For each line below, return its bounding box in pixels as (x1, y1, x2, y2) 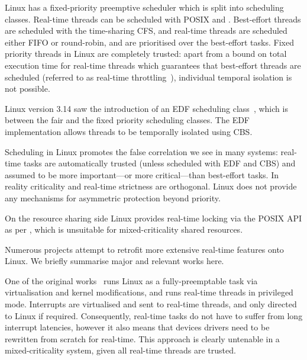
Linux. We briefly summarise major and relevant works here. (5, 255, 224, 267)
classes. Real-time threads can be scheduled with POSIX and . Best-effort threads (5, 12, 301, 25)
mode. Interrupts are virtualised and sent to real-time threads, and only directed (5, 298, 297, 310)
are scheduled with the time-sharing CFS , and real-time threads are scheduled (5, 24, 287, 37)
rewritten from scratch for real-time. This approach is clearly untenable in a (5, 332, 280, 345)
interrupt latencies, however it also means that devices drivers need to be (5, 321, 270, 333)
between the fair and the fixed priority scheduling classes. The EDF (5, 114, 250, 126)
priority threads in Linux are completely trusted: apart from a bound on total (5, 47, 287, 60)
